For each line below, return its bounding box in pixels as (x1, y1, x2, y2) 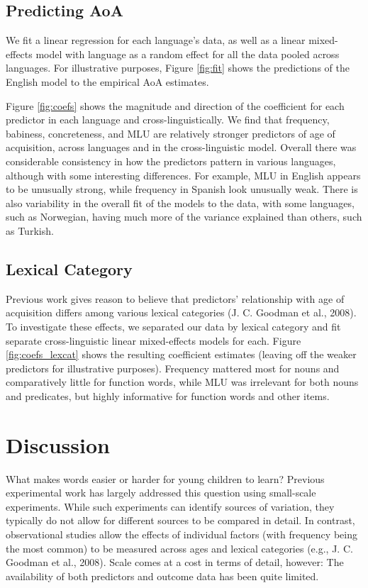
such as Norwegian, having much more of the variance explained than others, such (6, 209, 362, 224)
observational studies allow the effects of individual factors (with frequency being (6, 526, 357, 541)
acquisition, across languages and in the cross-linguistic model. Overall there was (6, 140, 357, 155)
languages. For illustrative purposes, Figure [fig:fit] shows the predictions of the (6, 60, 350, 75)
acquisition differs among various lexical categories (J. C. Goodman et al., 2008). (6, 305, 357, 320)
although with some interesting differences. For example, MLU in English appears (6, 167, 361, 182)
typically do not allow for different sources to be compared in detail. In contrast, (6, 513, 355, 528)
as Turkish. (6, 223, 54, 238)
